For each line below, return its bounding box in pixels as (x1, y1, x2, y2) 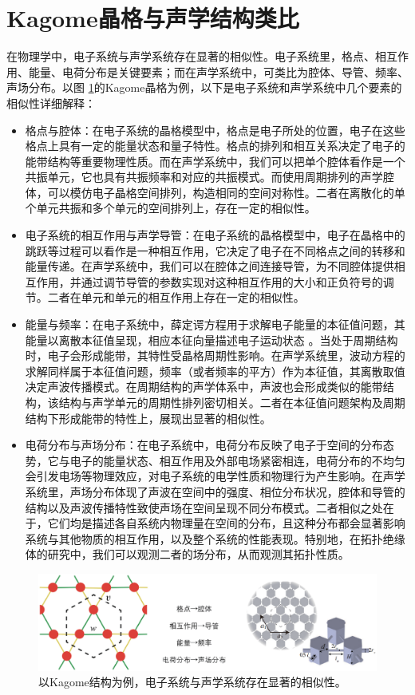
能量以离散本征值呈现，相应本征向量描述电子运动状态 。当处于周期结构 (25, 331, 398, 348)
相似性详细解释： (6, 94, 96, 111)
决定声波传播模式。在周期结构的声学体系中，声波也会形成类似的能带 (25, 378, 383, 395)
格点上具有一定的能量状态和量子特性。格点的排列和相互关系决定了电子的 (25, 137, 405, 154)
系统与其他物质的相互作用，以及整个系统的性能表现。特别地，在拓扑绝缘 (25, 530, 405, 547)
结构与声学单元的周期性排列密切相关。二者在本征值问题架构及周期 (58, 394, 405, 410)
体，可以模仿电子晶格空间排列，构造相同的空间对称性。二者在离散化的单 (25, 184, 405, 200)
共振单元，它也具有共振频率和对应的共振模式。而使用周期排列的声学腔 (25, 168, 394, 185)
